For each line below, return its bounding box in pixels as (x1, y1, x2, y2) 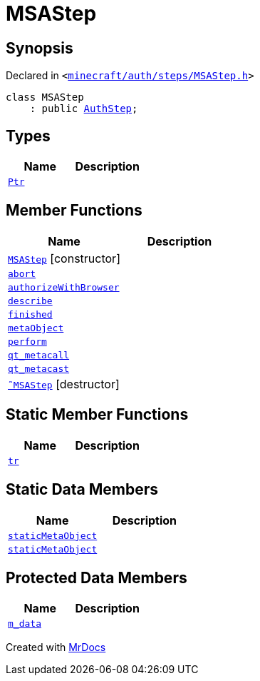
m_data (8, 618, 41, 630)
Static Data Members (6, 480, 159, 499)
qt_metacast (8, 363, 70, 374)
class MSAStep (6, 91, 84, 104)
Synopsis (6, 39, 73, 57)
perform (8, 336, 47, 347)
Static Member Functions (6, 405, 189, 424)
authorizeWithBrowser (8, 281, 120, 293)
